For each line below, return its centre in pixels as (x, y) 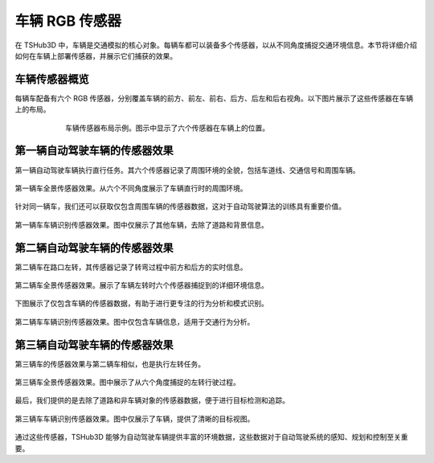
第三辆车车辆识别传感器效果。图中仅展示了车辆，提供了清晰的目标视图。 (135, 419)
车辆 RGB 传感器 (68, 21)
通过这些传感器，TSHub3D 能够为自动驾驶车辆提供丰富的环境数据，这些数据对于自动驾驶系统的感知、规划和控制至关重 (211, 437)
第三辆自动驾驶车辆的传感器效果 (94, 344)
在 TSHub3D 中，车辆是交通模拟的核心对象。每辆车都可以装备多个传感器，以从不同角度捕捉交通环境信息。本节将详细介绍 (216, 45)
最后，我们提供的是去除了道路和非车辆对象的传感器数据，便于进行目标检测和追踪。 (152, 400)
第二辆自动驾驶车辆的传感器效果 (94, 248)
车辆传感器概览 (52, 79)
